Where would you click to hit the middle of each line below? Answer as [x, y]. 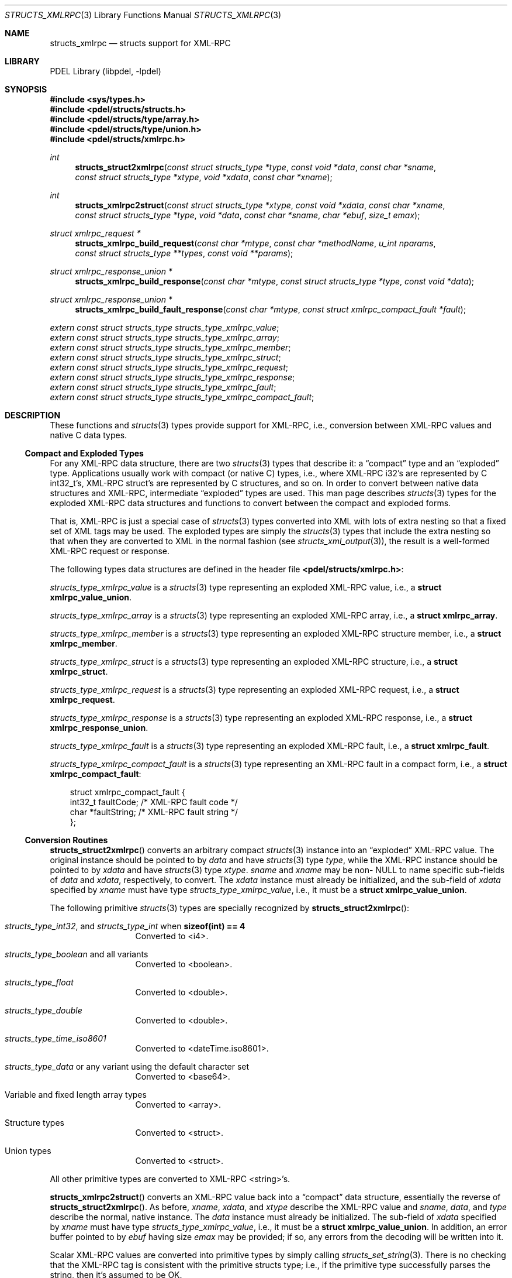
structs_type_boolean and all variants [77, 954]
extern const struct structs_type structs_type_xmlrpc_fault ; [163, 387]
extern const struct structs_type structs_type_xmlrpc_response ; [172, 377]
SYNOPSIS [26, 89]
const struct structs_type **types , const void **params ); [184, 253]
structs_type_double [44, 1010]
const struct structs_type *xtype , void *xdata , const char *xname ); [204, 177]
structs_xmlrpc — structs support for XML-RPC [140, 43]
